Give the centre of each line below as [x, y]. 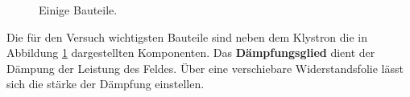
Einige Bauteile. [78, 10]
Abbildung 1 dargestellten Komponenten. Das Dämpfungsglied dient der [191, 53]
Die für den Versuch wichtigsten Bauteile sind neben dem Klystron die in [187, 36]
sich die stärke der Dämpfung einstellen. [106, 84]
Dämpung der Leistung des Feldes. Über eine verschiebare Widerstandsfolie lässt [205, 68]
